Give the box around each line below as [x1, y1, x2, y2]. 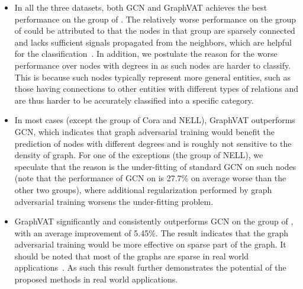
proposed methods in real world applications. [14, 273, 178, 285]
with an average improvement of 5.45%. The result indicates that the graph [14, 226, 289, 239]
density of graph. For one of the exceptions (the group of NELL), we [14, 149, 263, 161]
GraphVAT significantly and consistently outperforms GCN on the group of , [14, 215, 294, 227]
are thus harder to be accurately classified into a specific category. [14, 94, 254, 106]
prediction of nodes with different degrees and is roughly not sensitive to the [14, 137, 292, 149]
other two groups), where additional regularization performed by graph [14, 183, 272, 195]
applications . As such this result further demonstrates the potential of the [14, 261, 286, 274]
